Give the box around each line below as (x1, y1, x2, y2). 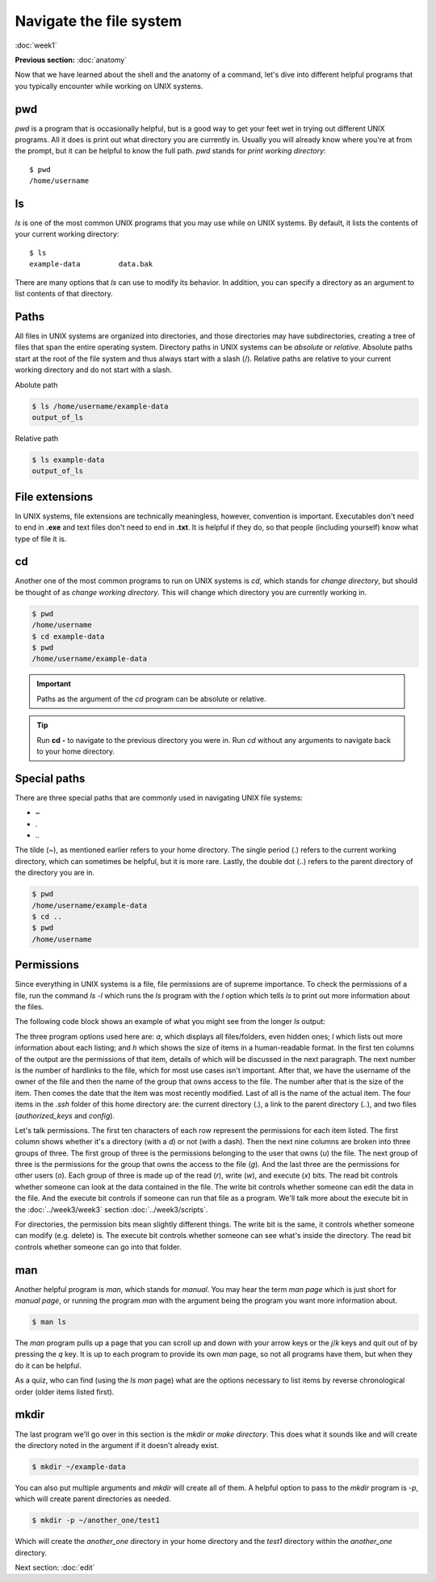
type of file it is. (15, 534, 67, 543)
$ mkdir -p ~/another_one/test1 (31, 1516, 161, 1525)
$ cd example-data (31, 632, 105, 641)
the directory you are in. (15, 868, 95, 878)
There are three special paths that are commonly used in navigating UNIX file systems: (15, 792, 303, 803)
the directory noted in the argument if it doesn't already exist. (15, 1440, 220, 1450)
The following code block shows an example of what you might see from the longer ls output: (15, 1017, 326, 1026)
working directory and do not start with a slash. (15, 365, 173, 375)
